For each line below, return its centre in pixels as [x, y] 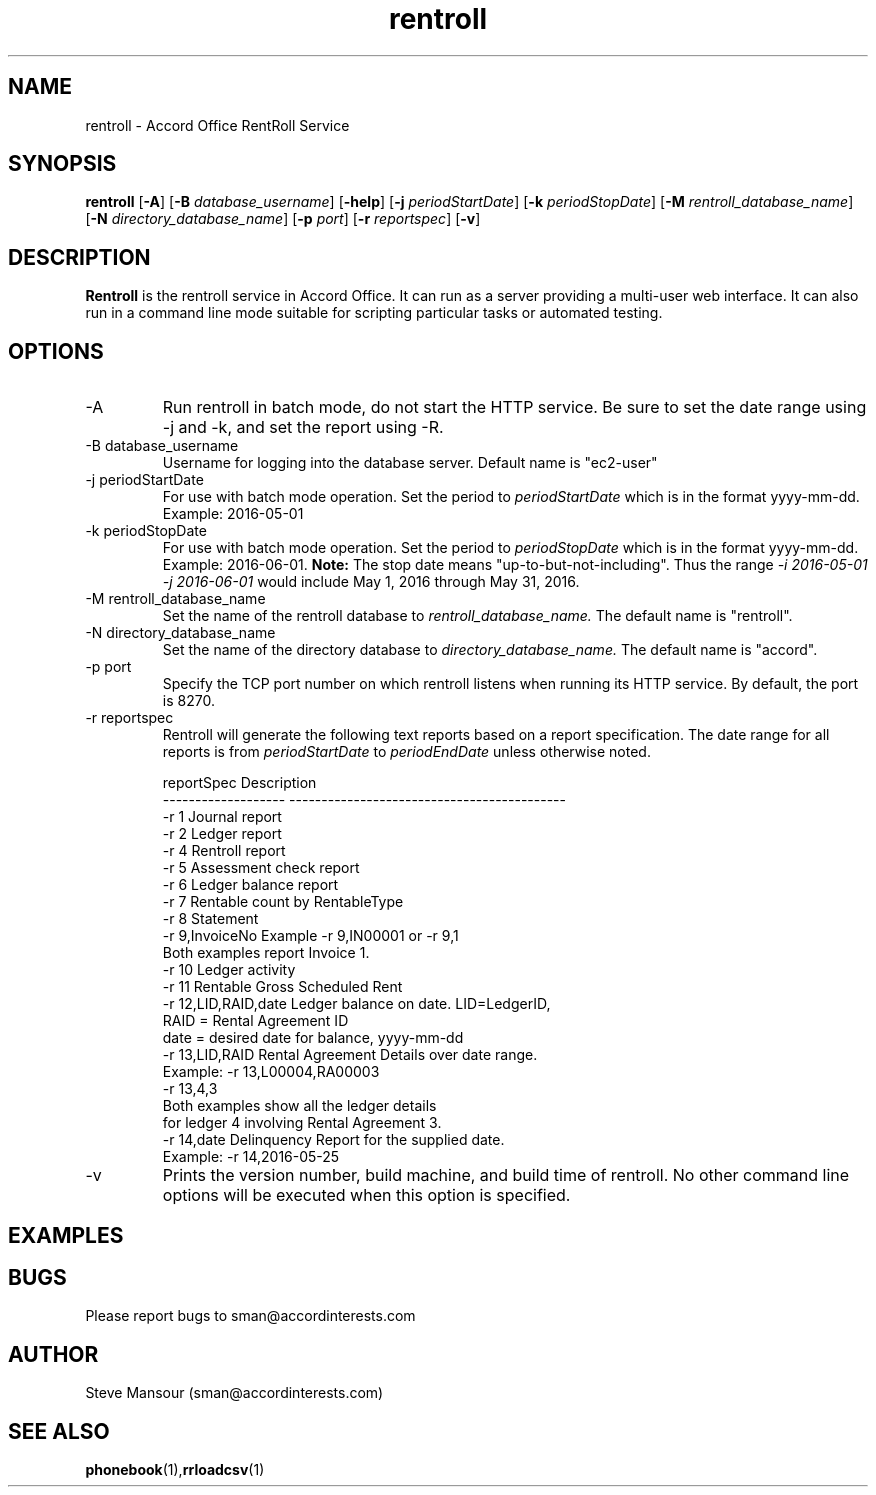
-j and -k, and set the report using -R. [303, 427]
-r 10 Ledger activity [229, 970]
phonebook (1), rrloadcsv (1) [175, 1470]
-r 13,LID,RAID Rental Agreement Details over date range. [350, 1055]
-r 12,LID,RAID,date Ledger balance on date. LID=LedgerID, [356, 1004]
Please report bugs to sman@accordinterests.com [250, 1316]
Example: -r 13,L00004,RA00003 [271, 1072]
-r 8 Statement [210, 919]
